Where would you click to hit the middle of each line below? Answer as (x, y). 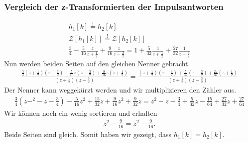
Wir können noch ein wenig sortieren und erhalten (81, 113)
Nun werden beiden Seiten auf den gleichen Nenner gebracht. (97, 63)
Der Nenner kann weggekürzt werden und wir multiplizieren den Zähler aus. (120, 90)
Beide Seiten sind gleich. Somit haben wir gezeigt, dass (88, 134)
